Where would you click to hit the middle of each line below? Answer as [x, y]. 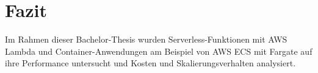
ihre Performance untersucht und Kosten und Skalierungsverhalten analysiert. [150, 63]
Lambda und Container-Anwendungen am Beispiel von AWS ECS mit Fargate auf [159, 51]
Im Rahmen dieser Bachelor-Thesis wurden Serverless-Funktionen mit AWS [146, 39]
